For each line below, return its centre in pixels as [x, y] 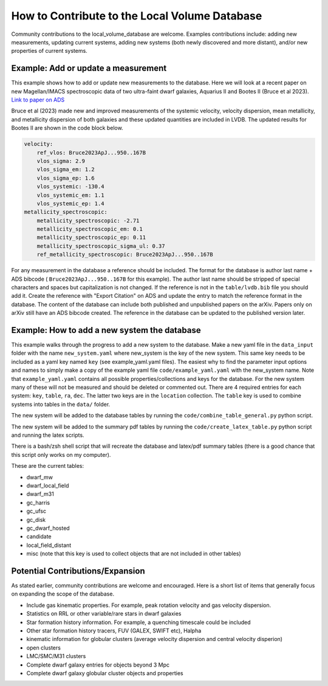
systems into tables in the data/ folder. [61, 404]
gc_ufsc [36, 511]
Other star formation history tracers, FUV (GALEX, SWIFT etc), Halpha [114, 630]
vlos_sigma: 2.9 [61, 161]
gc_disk [36, 520]
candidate [39, 537]
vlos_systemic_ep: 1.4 [70, 203]
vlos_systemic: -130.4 [70, 187]
